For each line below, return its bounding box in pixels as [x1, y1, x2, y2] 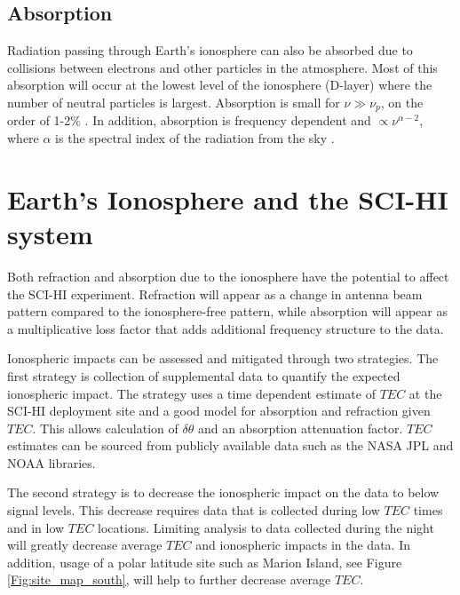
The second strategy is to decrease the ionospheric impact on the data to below [7, 483, 440, 502]
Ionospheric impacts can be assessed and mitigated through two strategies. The [7, 349, 439, 368]
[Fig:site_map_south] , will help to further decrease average [7, 570, 331, 589]
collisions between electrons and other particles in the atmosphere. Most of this [7, 58, 438, 76]
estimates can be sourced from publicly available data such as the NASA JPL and [7, 436, 454, 455]
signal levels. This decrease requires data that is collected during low [7, 501, 380, 520]
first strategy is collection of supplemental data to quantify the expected [7, 366, 401, 385]
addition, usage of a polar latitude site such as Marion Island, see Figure [7, 552, 402, 571]
